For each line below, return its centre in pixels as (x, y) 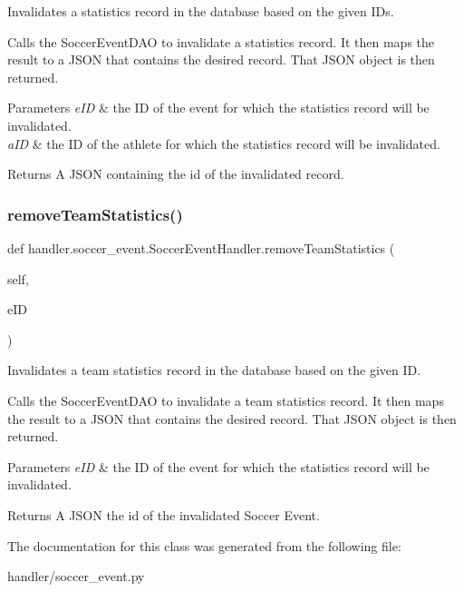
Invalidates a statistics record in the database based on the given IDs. (201, 11)
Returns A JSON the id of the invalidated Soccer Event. (164, 514)
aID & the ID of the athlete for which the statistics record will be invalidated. (224, 143)
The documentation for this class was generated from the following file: (204, 545)
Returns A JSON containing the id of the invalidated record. (176, 174)
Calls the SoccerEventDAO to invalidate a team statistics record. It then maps (226, 400)
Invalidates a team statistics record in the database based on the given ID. (214, 370)
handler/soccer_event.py (76, 576)
